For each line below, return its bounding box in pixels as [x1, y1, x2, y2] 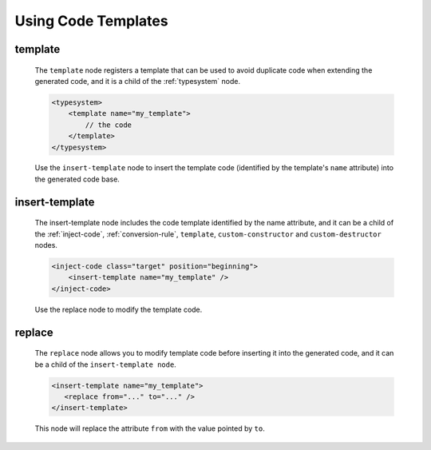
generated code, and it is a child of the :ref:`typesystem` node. [34, 76, 241, 86]
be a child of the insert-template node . [34, 360, 177, 369]
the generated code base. [34, 174, 120, 184]
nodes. [34, 241, 57, 250]
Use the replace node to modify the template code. [34, 305, 203, 314]
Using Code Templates [14, 12, 168, 30]
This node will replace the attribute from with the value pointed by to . [34, 424, 265, 433]
